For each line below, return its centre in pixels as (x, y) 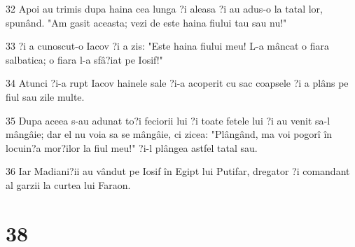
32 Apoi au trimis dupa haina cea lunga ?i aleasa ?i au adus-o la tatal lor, (164, 8)
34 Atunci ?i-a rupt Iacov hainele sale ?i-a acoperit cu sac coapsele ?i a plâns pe (177, 83)
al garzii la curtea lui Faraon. (68, 184)
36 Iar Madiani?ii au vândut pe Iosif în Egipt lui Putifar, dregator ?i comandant (178, 171)
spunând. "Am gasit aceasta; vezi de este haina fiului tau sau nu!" (146, 22)
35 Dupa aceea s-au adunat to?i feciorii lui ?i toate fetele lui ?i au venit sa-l (168, 120)
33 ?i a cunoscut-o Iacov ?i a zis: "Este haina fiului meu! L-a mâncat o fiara (168, 46)
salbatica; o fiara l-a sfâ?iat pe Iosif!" (84, 59)
